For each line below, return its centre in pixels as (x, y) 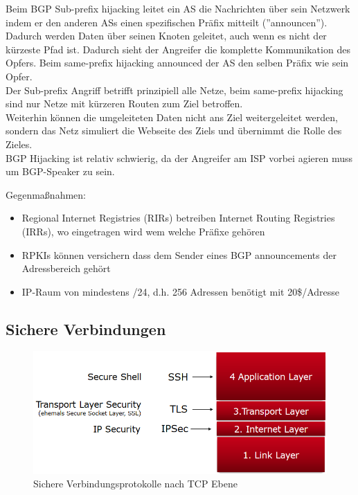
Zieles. (19, 144)
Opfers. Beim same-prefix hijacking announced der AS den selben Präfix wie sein (177, 63)
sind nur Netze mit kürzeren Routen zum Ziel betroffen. (124, 103)
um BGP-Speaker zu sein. (60, 171)
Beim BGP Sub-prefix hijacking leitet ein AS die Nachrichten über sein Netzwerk (178, 8)
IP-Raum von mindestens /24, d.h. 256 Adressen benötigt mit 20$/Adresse (181, 291)
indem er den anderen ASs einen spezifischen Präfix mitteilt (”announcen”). (167, 22)
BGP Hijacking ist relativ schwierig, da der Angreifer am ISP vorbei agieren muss (179, 157)
